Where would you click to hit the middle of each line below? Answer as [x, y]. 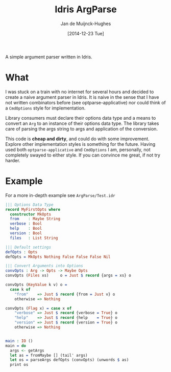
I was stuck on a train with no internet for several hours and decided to [80, 92]
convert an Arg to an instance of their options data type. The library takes [82, 123]
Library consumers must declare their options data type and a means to [81, 118]
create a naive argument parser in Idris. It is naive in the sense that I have [82, 97]
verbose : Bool [26, 224]
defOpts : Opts [21, 252]
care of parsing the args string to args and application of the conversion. [82, 128]
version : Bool [26, 233]
